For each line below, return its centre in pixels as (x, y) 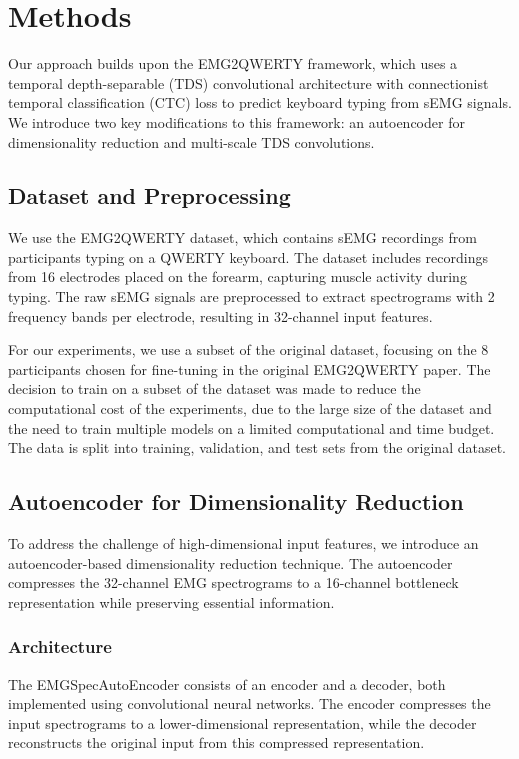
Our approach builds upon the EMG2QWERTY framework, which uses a (233, 63)
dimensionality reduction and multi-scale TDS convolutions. (191, 141)
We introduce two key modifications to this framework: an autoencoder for (236, 121)
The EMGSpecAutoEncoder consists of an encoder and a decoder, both (227, 683)
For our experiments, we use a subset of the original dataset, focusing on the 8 (248, 349)
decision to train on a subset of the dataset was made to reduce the (214, 388)
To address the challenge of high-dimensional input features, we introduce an (243, 543)
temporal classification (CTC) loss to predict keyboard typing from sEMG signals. (260, 102)
